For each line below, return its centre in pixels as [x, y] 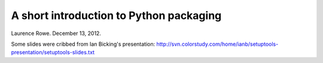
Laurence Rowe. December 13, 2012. [56, 33]
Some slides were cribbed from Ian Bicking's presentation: [83, 44]
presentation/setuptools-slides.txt [53, 52]
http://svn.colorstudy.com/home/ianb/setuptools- [217, 44]
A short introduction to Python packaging [116, 15]
